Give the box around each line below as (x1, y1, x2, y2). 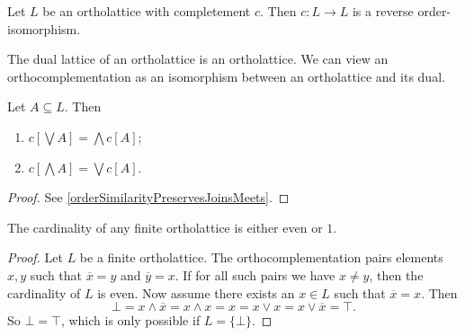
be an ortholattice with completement (42, 2, 251, 20)
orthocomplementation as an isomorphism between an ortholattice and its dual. (7, 66, 445, 85)
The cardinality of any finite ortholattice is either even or (7, 217, 323, 236)
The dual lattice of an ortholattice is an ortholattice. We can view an (7, 49, 389, 68)
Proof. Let (7, 248, 63, 267)
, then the (369, 265, 424, 284)
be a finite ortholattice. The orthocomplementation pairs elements (79, 248, 443, 267)
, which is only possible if (60, 311, 201, 330)
